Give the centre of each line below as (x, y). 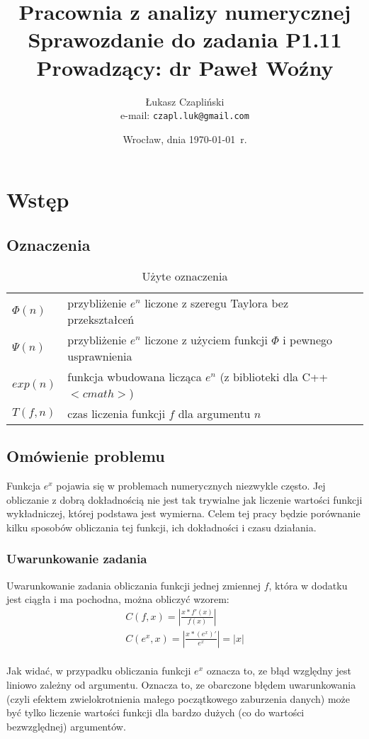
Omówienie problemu (86, 456)
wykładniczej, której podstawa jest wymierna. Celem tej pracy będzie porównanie (183, 513)
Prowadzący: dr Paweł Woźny (185, 67)
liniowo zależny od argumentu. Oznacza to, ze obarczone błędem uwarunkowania (181, 684)
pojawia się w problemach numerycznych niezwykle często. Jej (191, 485)
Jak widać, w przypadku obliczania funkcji (99, 671)
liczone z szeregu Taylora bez (217, 303)
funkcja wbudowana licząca (135, 376)
